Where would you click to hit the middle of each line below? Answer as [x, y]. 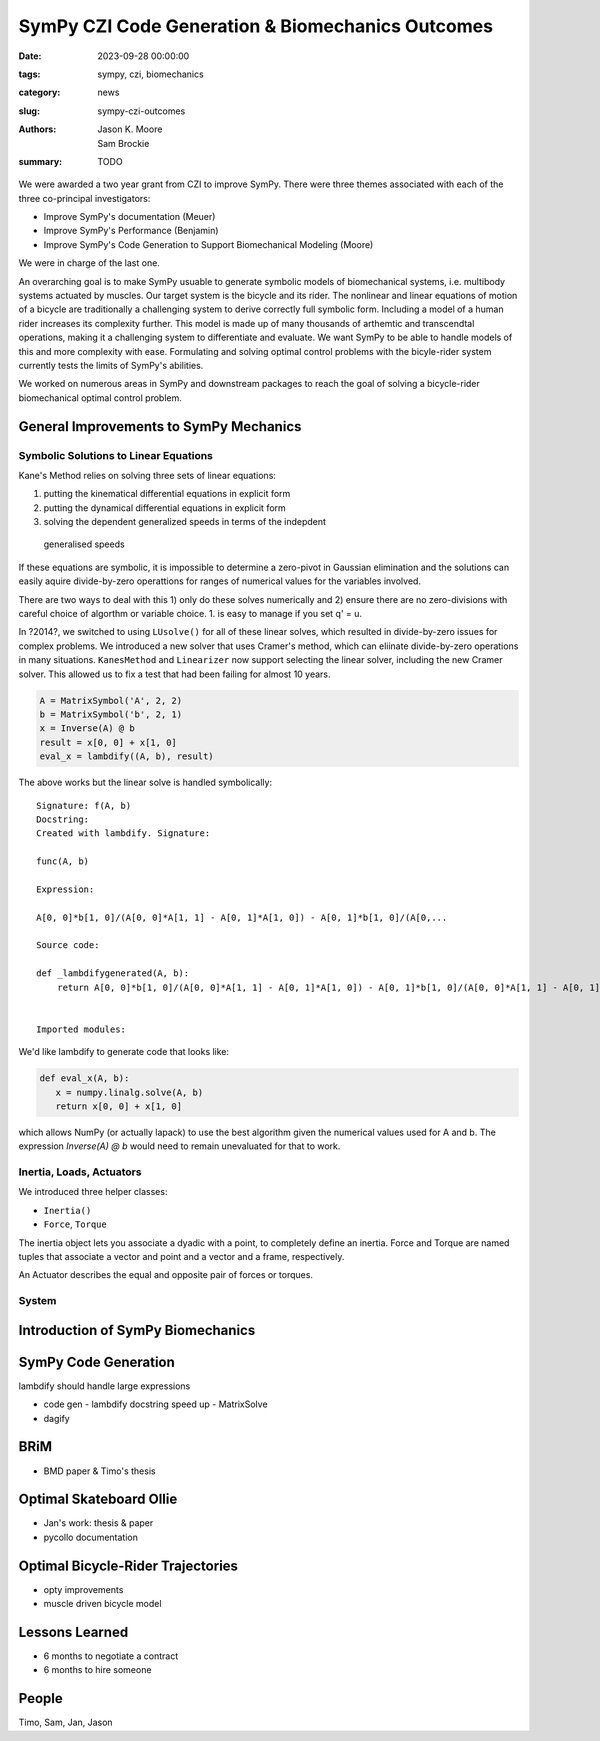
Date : [30, 56]
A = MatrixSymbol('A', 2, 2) [111, 700]
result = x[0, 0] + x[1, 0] [108, 742]
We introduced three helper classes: [93, 1192]
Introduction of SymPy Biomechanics [137, 1330]
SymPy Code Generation [96, 1361]
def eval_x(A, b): [84, 1078]
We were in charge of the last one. [89, 263]
